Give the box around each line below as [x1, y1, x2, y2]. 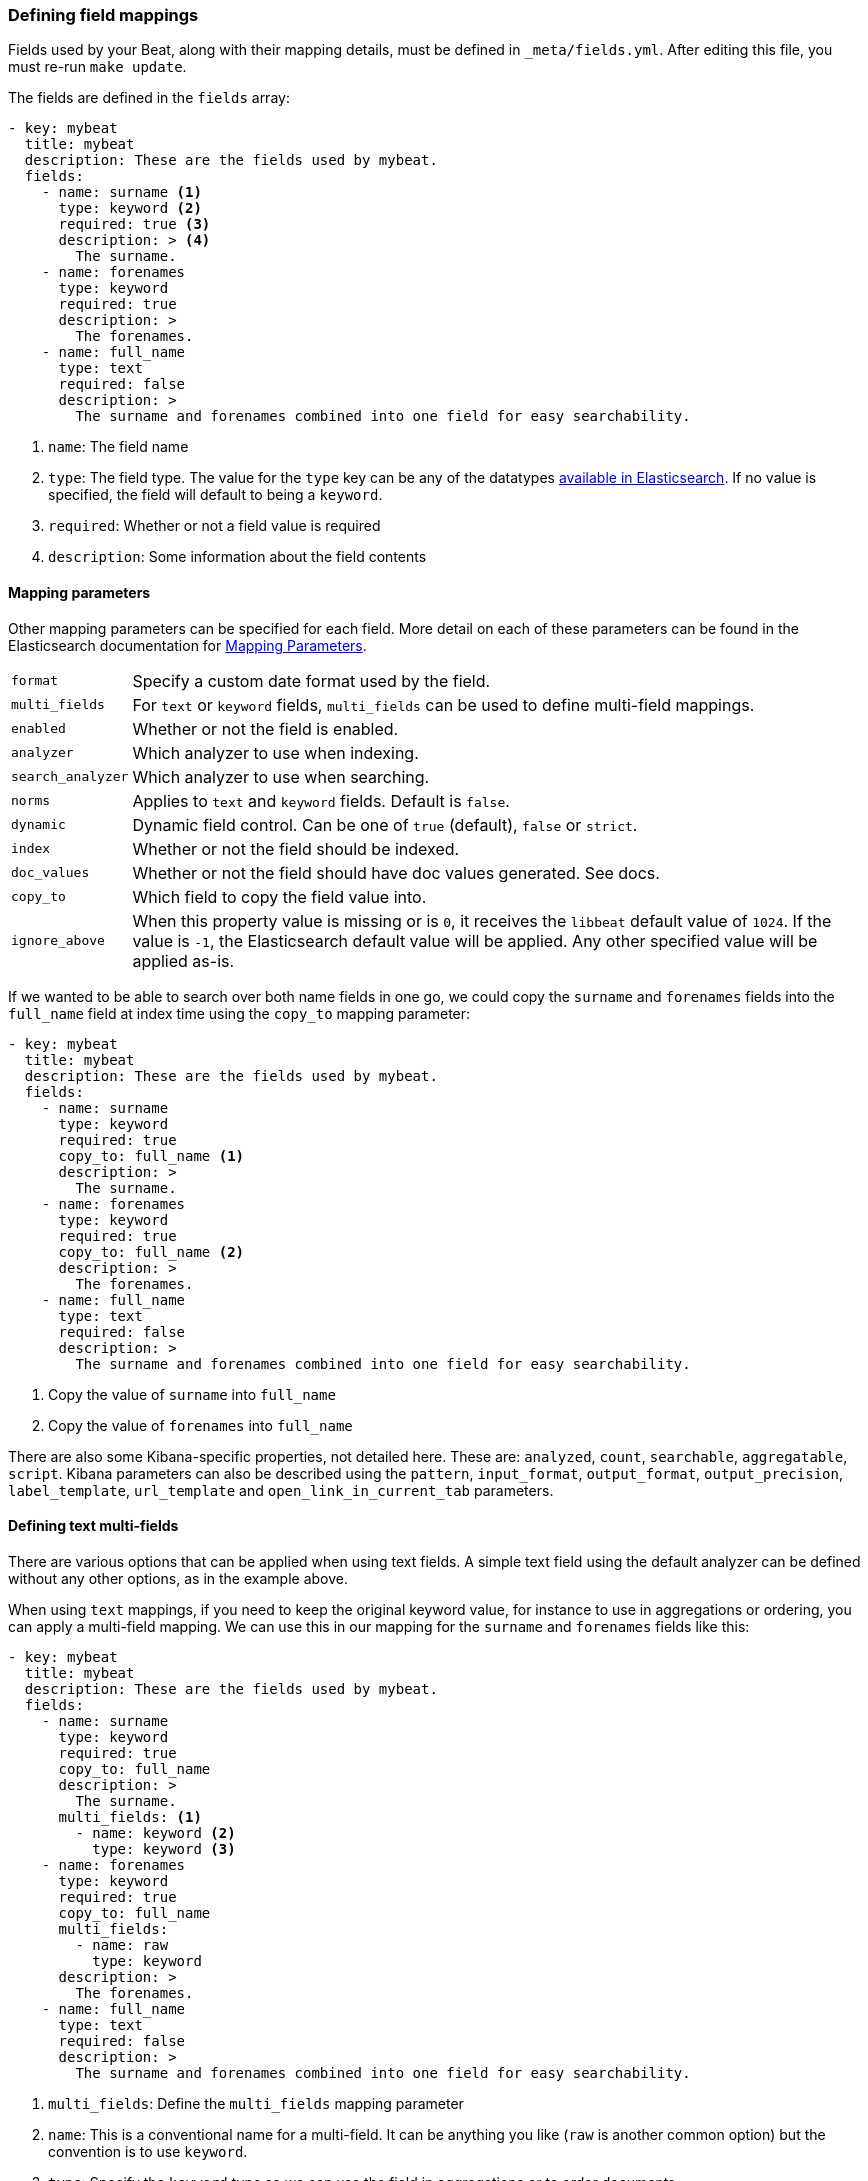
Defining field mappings [8, 5, 199, 25]
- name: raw [75, 1936, 169, 1953]
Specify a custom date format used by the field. [132, 670, 491, 691]
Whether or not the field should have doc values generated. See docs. [132, 862, 660, 883]
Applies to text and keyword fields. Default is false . [132, 790, 510, 811]
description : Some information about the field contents [48, 548, 427, 566]
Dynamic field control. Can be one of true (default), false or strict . [132, 814, 638, 835]
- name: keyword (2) [75, 1824, 236, 1841]
